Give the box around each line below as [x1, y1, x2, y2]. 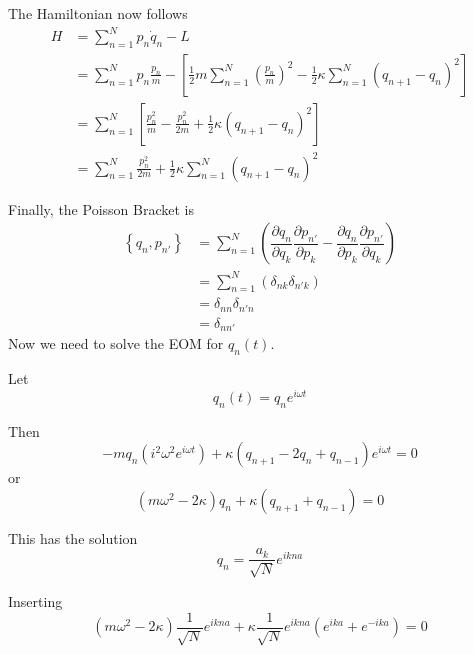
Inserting [8, 590, 63, 611]
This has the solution [8, 527, 138, 548]
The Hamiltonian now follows [8, 3, 188, 23]
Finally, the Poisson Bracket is [8, 198, 194, 219]
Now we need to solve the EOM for [8, 333, 224, 354]
